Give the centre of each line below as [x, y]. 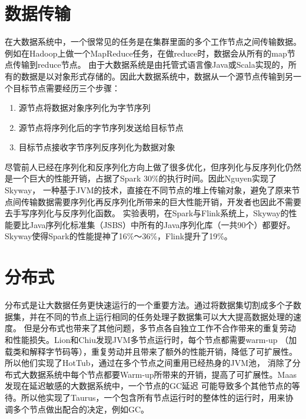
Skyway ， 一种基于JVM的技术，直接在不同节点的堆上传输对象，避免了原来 [148, 190]
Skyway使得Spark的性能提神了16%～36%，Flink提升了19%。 [119, 236]
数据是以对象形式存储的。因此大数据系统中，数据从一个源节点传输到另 [157, 76]
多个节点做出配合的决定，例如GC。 [81, 409]
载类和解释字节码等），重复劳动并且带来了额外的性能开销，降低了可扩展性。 [151, 351]
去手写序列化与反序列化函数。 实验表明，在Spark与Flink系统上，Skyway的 [147, 213]
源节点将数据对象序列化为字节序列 [84, 108]
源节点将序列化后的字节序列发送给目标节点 [101, 127]
